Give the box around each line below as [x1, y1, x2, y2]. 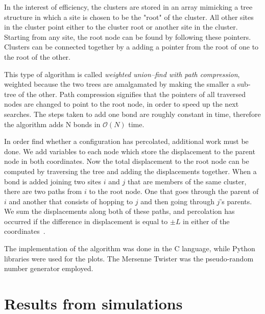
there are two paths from [4, 186, 82, 197]
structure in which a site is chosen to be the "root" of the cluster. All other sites [4, 11, 254, 22]
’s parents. [220, 196, 252, 206]
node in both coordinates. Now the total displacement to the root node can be [4, 156, 249, 166]
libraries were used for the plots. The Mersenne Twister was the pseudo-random [4, 253, 254, 263]
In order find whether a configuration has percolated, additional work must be [4, 136, 249, 147]
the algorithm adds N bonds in [4, 118, 101, 129]
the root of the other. [4, 51, 70, 62]
